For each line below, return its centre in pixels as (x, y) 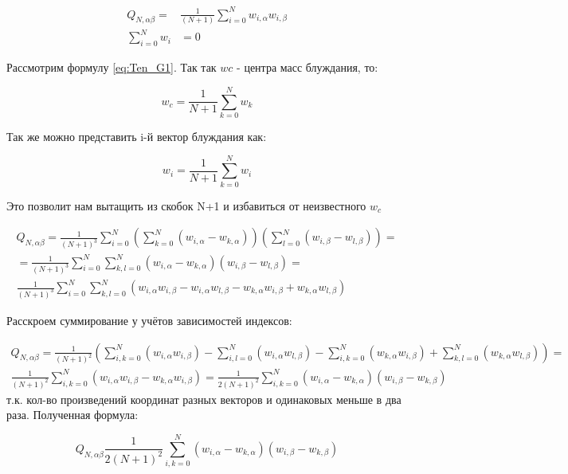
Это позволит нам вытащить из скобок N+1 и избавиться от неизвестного (186, 205)
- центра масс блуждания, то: (308, 67)
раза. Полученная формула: (72, 415)
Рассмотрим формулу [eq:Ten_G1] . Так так (112, 67)
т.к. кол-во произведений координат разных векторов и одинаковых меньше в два (204, 399)
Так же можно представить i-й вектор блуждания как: (137, 136)
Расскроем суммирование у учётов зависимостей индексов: (149, 320)
